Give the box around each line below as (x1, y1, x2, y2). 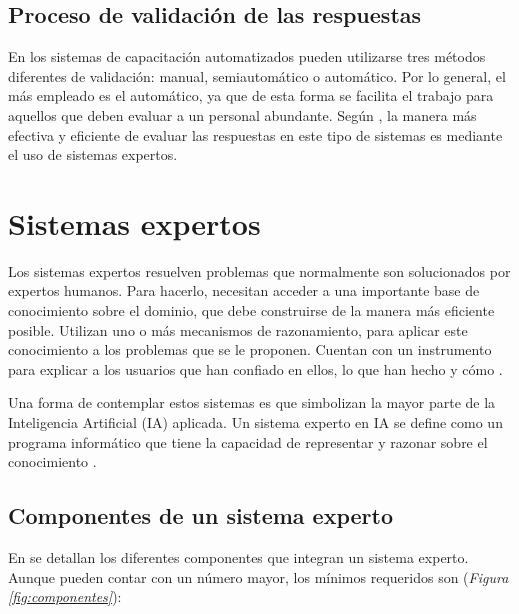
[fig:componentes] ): (8, 586, 122, 607)
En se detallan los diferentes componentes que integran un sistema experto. (8, 547, 469, 568)
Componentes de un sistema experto (8, 500, 393, 531)
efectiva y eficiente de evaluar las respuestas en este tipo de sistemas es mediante (8, 124, 503, 145)
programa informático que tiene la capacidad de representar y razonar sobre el (8, 431, 488, 452)
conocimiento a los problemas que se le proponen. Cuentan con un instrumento (8, 339, 492, 360)
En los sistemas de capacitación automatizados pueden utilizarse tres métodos (8, 46, 486, 67)
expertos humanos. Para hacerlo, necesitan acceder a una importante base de (8, 280, 480, 301)
